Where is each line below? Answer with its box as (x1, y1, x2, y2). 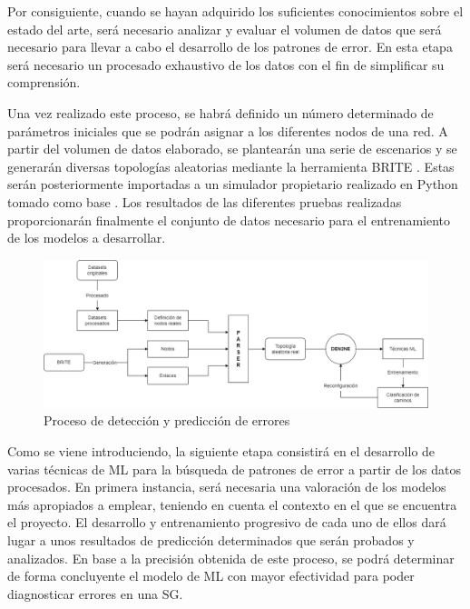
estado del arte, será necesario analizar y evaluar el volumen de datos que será (7, 19, 442, 38)
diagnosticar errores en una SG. (7, 584, 183, 603)
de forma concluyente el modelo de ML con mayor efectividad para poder (7, 566, 415, 585)
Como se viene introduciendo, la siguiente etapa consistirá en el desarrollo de (7, 442, 436, 461)
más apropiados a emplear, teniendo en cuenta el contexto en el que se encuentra (7, 494, 457, 514)
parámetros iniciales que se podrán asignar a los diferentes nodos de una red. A (7, 121, 448, 140)
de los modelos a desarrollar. (7, 228, 166, 247)
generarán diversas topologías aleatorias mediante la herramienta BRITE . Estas (7, 156, 455, 175)
